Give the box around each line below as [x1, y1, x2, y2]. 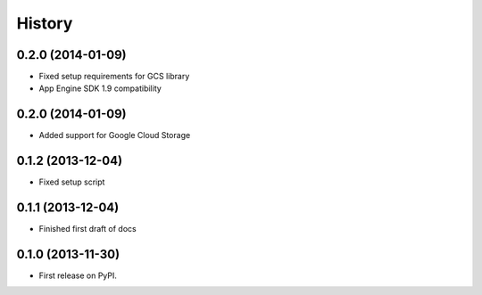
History [16, 13, 73, 33]
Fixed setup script [38, 176, 105, 187]
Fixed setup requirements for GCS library [38, 71, 190, 82]
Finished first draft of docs [38, 224, 137, 234]
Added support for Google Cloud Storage [38, 130, 191, 141]
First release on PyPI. [38, 270, 118, 281]
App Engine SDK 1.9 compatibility [38, 83, 162, 94]
